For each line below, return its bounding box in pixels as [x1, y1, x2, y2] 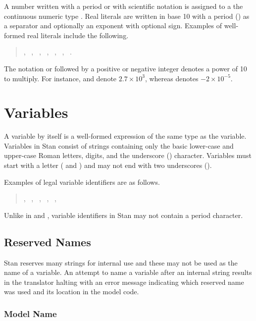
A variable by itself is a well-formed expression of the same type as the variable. [4, 131, 247, 141]
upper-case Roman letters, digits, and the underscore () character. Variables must [4, 150, 252, 160]
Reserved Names [4, 234, 91, 249]
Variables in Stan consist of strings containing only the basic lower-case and [4, 140, 234, 151]
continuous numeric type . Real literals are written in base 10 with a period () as [4, 10, 250, 21]
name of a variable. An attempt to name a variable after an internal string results [4, 267, 252, 277]
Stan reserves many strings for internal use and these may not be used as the [4, 257, 238, 267]
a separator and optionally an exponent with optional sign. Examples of [4, 20, 222, 31]
